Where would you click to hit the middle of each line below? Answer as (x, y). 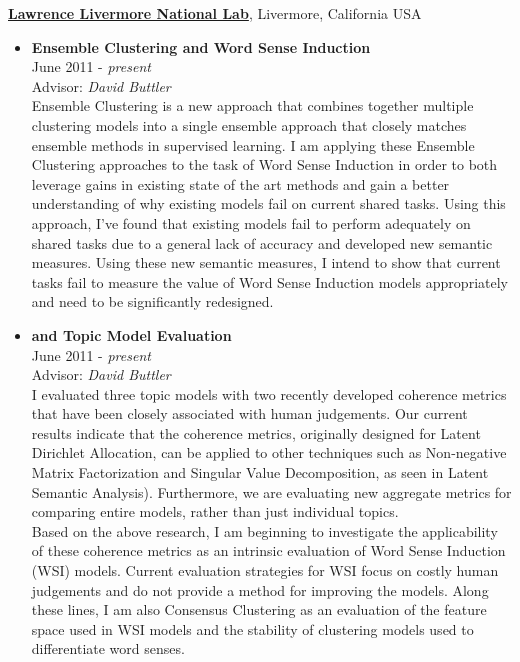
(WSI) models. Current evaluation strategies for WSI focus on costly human (265, 570)
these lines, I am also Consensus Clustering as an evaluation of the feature (259, 609)
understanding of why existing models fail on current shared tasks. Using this (268, 203)
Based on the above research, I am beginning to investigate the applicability (264, 530)
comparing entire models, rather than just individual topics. (215, 511)
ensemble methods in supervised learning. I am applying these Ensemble (253, 144)
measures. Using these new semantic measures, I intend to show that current (266, 262)
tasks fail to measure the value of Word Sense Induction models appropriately (269, 281)
